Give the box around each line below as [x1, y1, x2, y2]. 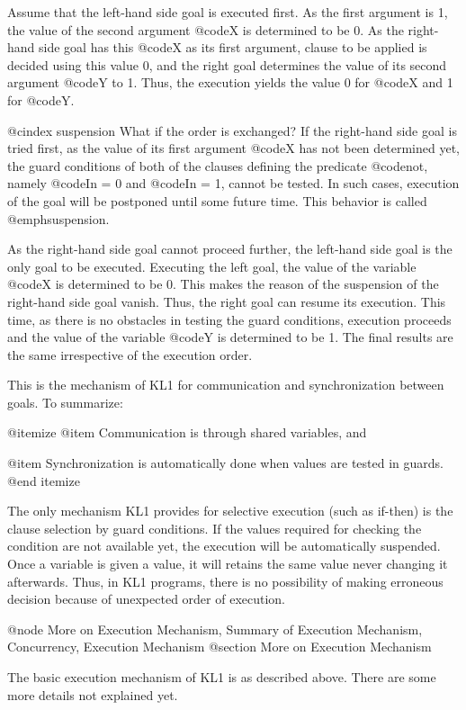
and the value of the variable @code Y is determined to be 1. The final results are [7, 328, 453, 346]
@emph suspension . [7, 209, 110, 228]
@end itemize [7, 471, 80, 490]
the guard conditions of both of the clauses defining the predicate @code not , [7, 156, 428, 175]
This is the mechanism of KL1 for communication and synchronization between [7, 375, 444, 394]
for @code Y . [7, 90, 75, 109]
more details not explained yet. [7, 685, 178, 704]
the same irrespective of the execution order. [7, 345, 253, 364]
